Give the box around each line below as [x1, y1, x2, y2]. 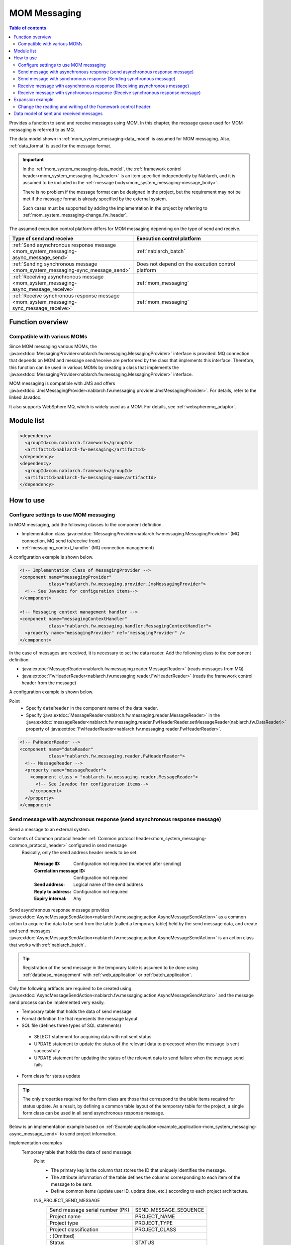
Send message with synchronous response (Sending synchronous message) [18, 76, 176, 82]
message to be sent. [51, 1181, 93, 1187]
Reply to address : [34, 888, 72, 894]
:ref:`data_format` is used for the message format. [9, 142, 111, 149]
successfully [34, 1048, 60, 1054]
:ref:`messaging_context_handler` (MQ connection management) [21, 545, 154, 551]
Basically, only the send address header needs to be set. [21, 849, 138, 855]
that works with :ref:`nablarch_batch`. [9, 942, 86, 948]
